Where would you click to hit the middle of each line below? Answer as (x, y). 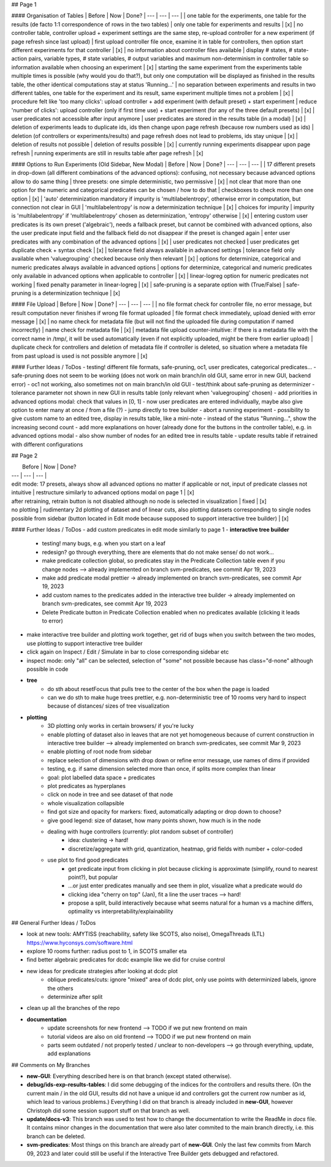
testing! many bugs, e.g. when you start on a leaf (104, 543)
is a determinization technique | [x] (76, 293)
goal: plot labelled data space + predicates (101, 777)
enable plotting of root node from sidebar (100, 752)
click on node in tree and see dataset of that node (110, 795)
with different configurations (47, 444)
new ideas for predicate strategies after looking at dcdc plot (102, 971)
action (19, 59)
